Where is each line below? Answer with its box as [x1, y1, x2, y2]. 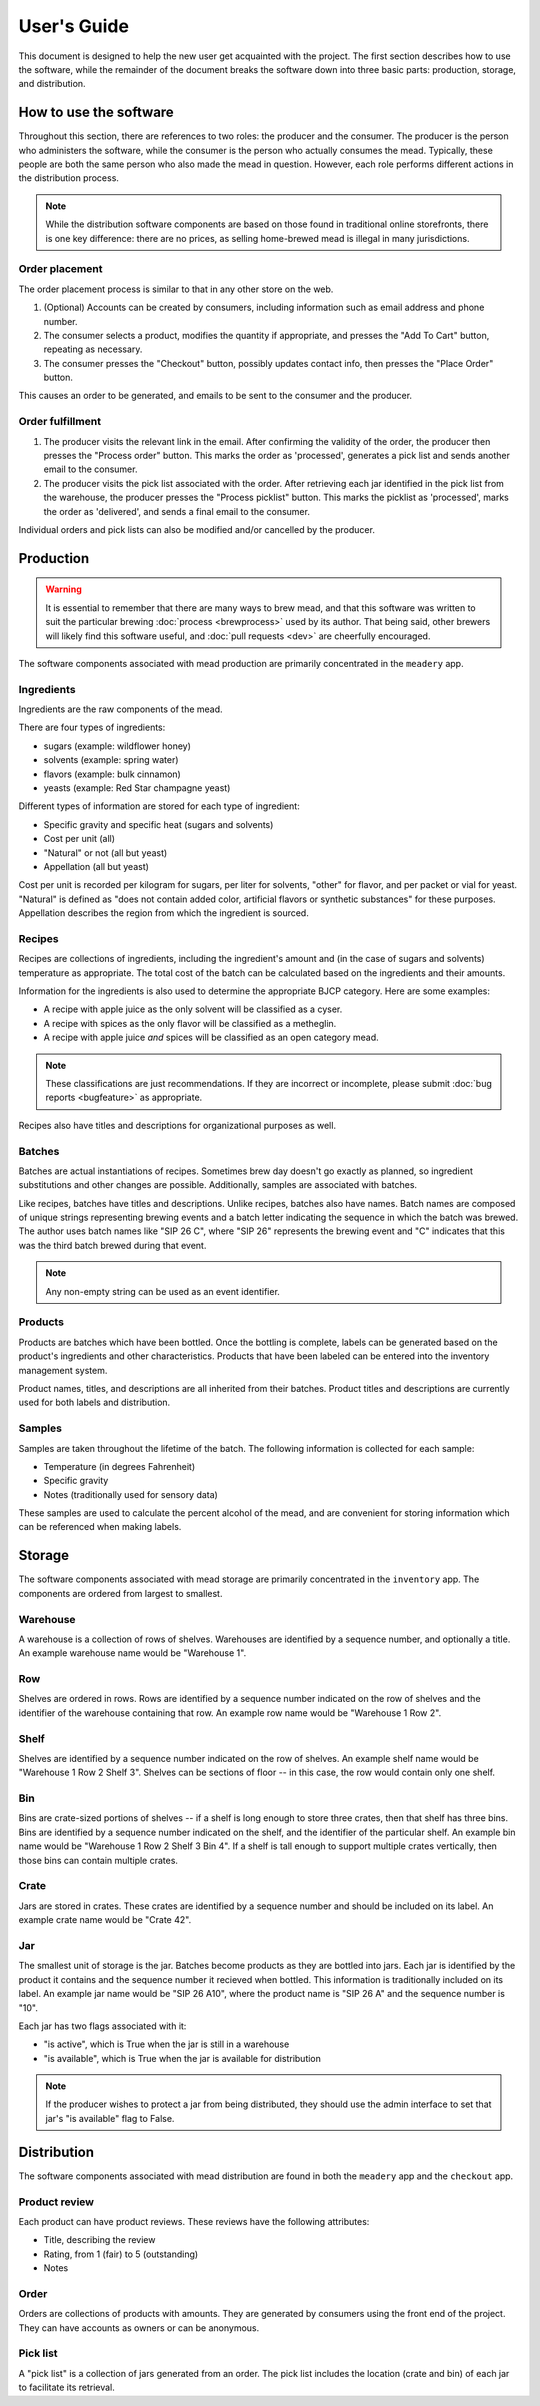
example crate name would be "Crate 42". [18, 1914, 192, 1926]
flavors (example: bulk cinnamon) [43, 768, 182, 780]
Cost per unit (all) [43, 833, 115, 845]
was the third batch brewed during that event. [18, 1239, 207, 1251]
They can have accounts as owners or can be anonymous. [18, 2321, 260, 2334]
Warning [45, 583, 82, 595]
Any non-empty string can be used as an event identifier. [45, 1285, 280, 1297]
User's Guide [18, 15, 130, 37]
